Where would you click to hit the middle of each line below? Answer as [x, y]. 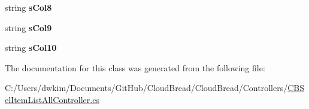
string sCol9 [28, 27]
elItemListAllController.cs [52, 99]
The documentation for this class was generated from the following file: [135, 67]
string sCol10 [31, 48]
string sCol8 [28, 7]
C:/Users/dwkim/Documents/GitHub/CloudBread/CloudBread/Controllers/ [146, 88]
